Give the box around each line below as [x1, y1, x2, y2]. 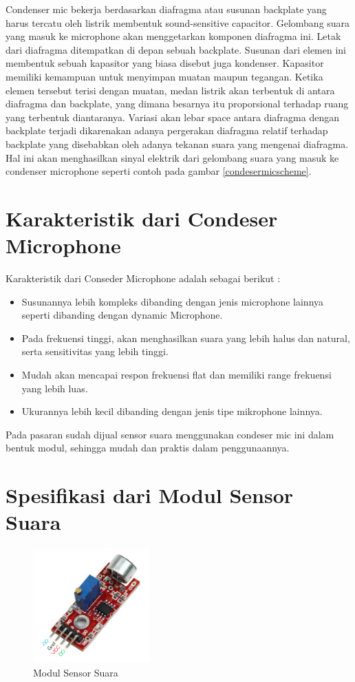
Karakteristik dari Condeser [6, 204, 278, 232]
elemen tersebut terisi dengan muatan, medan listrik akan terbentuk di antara [6, 83, 335, 97]
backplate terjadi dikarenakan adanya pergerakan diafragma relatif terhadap [6, 123, 328, 138]
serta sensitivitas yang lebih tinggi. [21, 344, 169, 359]
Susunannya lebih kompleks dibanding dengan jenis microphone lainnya [21, 294, 324, 308]
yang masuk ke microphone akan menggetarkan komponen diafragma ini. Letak [6, 29, 341, 43]
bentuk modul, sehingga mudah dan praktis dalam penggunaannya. [6, 440, 290, 455]
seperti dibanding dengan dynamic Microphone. [21, 308, 223, 322]
